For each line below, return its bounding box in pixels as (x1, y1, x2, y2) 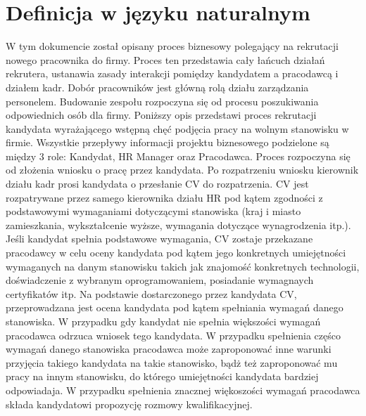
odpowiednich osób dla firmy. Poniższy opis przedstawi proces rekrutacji (6, 108, 317, 122)
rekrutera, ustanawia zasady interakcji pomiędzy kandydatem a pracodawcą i (6, 66, 339, 81)
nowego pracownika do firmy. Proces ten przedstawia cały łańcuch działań (6, 52, 325, 67)
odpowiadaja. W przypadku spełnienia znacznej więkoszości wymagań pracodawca (6, 382, 360, 397)
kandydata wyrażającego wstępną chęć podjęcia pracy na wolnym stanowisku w (6, 121, 349, 136)
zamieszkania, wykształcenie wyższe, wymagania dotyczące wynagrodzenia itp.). (6, 217, 351, 232)
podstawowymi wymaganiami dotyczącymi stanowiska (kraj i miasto (6, 204, 301, 219)
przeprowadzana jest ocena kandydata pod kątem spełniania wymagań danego (6, 300, 343, 315)
